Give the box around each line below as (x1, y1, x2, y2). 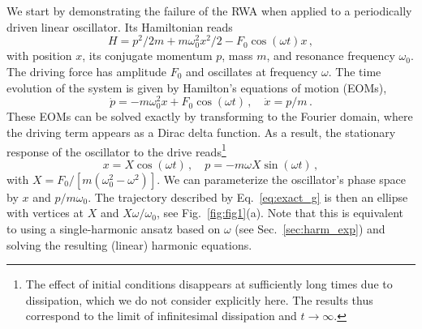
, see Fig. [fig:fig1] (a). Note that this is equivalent (156, 204, 404, 221)
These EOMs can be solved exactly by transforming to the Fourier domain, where (6, 108, 413, 125)
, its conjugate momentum (82, 47, 213, 64)
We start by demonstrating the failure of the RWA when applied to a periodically (6, 2, 412, 19)
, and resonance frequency (266, 47, 395, 64)
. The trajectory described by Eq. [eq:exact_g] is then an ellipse (88, 188, 408, 205)
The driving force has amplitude (6, 63, 166, 80)
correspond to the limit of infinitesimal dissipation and (25, 307, 297, 324)
